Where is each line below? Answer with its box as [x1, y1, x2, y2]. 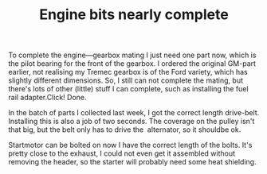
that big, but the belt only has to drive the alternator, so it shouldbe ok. [8, 125, 241, 134]
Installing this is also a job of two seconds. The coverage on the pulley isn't [8, 117, 255, 126]
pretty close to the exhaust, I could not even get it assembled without [8, 149, 236, 158]
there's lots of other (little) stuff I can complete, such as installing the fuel [8, 84, 249, 94]
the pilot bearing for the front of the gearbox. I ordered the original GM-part [8, 59, 257, 68]
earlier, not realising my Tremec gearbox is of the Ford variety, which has [8, 68, 249, 77]
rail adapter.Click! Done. [8, 93, 87, 102]
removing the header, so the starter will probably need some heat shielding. [8, 157, 257, 167]
